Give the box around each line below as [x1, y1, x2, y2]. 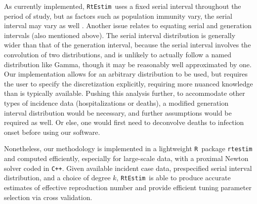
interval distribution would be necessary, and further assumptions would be [4, 107, 232, 118]
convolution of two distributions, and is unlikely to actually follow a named [4, 49, 231, 60]
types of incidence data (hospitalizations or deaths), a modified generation [4, 98, 229, 108]
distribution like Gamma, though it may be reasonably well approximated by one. [4, 59, 252, 69]
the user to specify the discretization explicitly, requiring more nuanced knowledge [4, 78, 253, 88]
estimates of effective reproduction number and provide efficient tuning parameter [4, 182, 252, 192]
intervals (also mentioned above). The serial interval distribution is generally [4, 30, 236, 40]
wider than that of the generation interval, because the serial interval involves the [4, 40, 251, 50]
